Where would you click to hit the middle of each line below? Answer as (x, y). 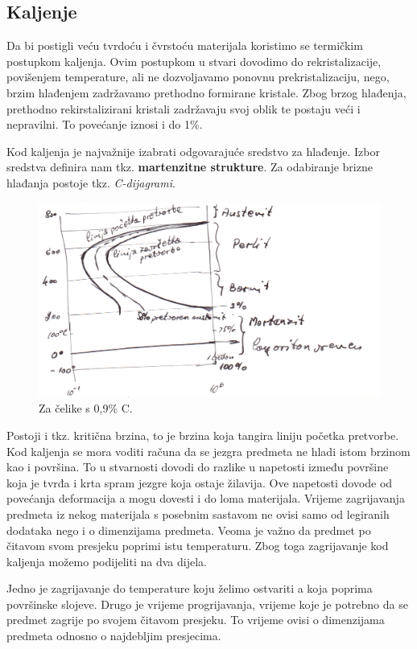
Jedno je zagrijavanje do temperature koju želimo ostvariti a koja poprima (190, 588)
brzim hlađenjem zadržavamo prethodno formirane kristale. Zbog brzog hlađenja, (206, 92)
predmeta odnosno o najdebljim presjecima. (114, 636)
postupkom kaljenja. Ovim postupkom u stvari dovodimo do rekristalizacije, (194, 61)
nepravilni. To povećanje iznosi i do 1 (99, 124)
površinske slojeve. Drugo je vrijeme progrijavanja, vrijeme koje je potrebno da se (207, 604)
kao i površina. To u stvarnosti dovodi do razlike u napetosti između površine (198, 467)
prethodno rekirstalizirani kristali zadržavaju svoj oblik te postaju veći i (184, 108)
